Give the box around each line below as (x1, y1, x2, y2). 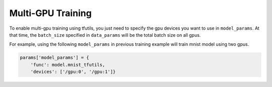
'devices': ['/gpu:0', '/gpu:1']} (30, 69, 116, 75)
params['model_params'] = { (20, 55, 89, 60)
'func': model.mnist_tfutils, (30, 62, 105, 67)
